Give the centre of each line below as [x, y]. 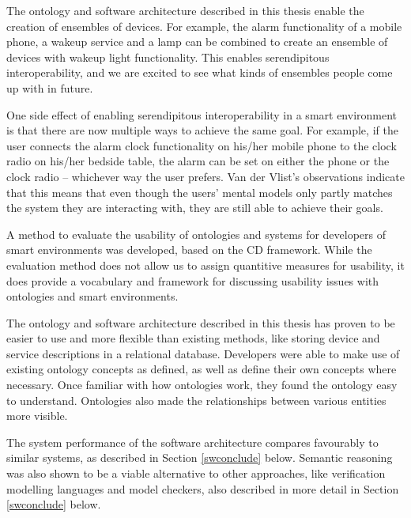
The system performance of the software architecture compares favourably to [192, 442]
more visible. [37, 416]
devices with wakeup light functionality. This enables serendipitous [168, 57]
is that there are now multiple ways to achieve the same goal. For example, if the [202, 130]
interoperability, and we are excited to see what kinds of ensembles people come [200, 72]
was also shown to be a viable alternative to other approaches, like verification [196, 473]
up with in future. [50, 87]
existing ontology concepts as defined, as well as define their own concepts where [202, 369]
